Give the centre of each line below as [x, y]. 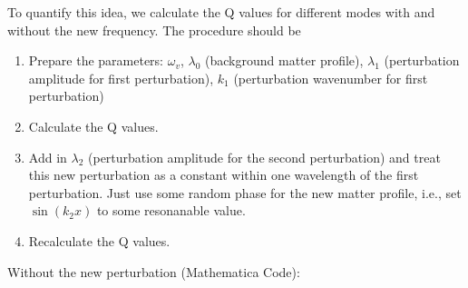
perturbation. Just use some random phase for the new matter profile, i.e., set [245, 192]
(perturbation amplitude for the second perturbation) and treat [264, 157]
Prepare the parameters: [96, 60]
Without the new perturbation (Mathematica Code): [154, 271]
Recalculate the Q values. [99, 240]
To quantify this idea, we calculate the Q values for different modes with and [221, 12]
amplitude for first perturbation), [121, 78]
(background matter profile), [284, 60]
